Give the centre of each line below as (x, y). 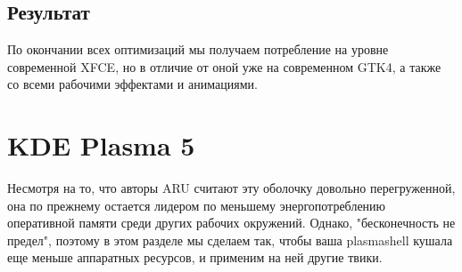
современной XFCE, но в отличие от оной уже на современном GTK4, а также (224, 66)
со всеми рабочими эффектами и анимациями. (132, 84)
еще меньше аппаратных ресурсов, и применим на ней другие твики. (195, 257)
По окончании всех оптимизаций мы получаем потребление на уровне (198, 49)
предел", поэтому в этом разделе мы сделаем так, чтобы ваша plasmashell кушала (230, 240)
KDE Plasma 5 (101, 145)
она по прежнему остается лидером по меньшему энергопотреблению (197, 205)
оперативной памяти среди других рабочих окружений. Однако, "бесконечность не (231, 223)
